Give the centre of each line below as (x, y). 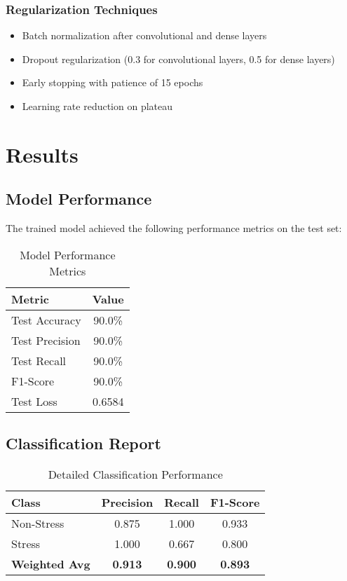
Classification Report (83, 443)
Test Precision (46, 340)
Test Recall (39, 360)
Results (42, 154)
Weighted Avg (51, 563)
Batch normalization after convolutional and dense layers (144, 35)
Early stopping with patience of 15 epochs (113, 82)
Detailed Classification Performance (135, 474)
